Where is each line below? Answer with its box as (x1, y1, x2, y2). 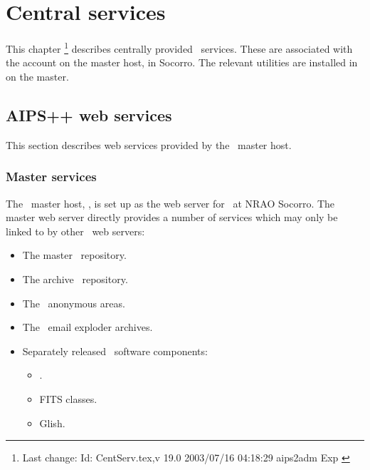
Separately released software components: (22, 343, 208, 358)
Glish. (39, 415, 65, 430)
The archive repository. (22, 271, 128, 286)
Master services (6, 168, 97, 185)
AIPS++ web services (6, 103, 172, 126)
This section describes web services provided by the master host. (6, 137, 292, 152)
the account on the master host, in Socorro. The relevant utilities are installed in (6, 55, 358, 70)
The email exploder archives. (22, 320, 153, 334)
